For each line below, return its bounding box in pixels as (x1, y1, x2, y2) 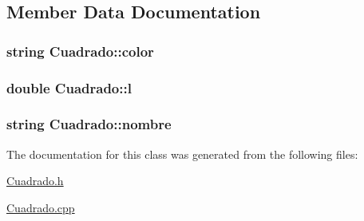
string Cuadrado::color (6, 41, 154, 61)
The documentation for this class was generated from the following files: (6, 145, 358, 162)
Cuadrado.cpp (6, 199, 75, 215)
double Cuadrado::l (6, 77, 132, 97)
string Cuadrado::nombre (6, 114, 172, 134)
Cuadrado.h (6, 172, 64, 189)
